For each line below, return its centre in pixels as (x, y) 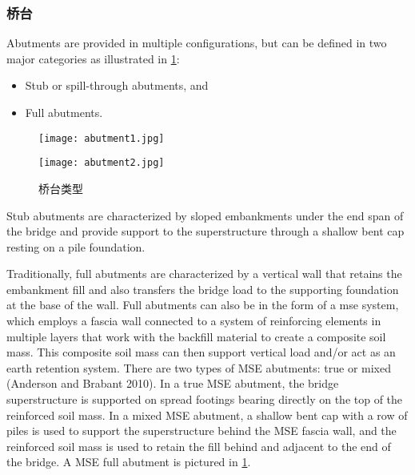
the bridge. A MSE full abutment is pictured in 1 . (129, 462)
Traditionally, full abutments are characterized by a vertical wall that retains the (204, 274)
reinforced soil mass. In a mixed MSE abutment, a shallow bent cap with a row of (207, 415)
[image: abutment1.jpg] (102, 138)
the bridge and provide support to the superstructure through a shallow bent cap (206, 231)
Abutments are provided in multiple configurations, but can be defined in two (197, 43)
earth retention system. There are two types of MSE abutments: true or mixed (199, 367)
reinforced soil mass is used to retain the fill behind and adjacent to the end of (199, 446)
